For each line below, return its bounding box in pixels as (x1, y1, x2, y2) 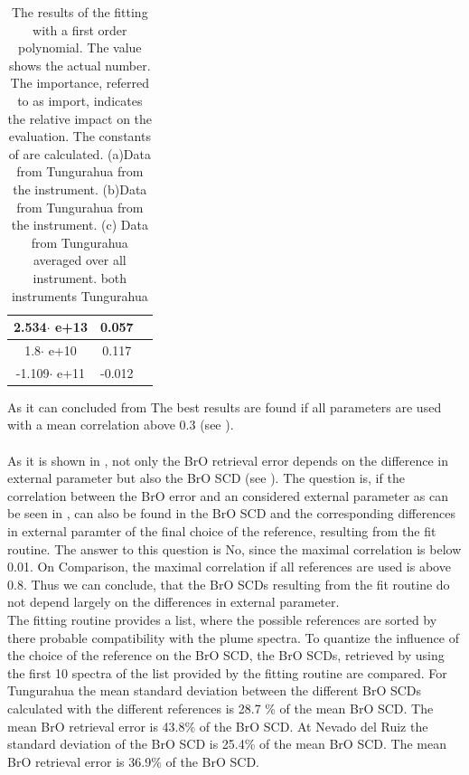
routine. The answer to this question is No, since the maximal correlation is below (7, 539, 462, 558)
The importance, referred (10, 73, 149, 92)
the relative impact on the (7, 109, 153, 128)
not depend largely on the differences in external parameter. (7, 592, 340, 611)
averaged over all (33, 250, 127, 269)
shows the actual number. (9, 55, 151, 74)
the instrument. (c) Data (11, 215, 148, 234)
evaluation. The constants (8, 127, 151, 146)
